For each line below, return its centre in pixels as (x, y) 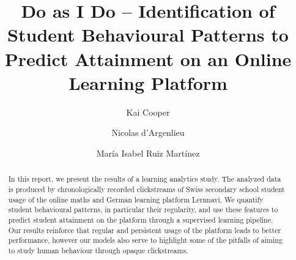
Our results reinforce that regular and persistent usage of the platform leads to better (145, 230)
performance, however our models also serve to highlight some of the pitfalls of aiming (145, 240)
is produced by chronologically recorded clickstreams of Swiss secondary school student (146, 189)
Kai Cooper (148, 112)
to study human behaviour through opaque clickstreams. (98, 250)
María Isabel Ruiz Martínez (148, 153)
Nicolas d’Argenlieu (148, 132)
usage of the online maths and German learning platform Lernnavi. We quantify (136, 199)
